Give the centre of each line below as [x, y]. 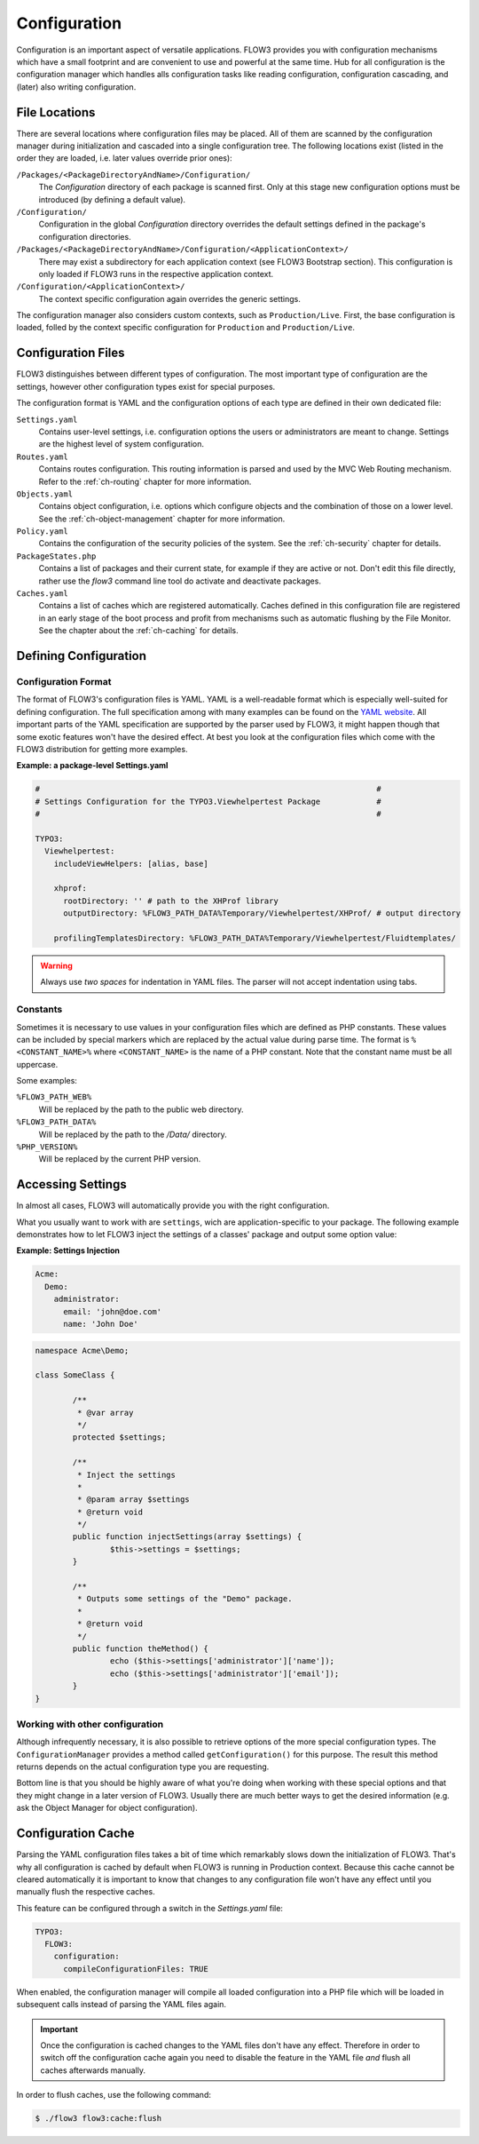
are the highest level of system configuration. [121, 444]
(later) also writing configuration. [76, 87]
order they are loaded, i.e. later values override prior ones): [124, 158]
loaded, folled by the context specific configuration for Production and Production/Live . [185, 328]
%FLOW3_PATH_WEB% [54, 1097]
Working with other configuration [90, 1724]
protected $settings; [119, 1437]
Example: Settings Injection [68, 1251]
